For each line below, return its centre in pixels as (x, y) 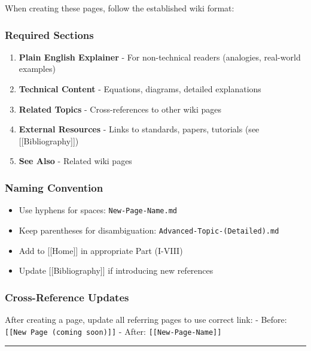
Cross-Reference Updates (67, 297)
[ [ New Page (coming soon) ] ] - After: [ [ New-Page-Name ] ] (113, 331)
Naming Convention (54, 187)
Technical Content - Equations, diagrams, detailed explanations (140, 89)
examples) (37, 69)
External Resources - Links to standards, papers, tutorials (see (139, 129)
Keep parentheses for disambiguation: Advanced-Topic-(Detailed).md (149, 230)
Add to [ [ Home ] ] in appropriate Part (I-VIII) (101, 250)
